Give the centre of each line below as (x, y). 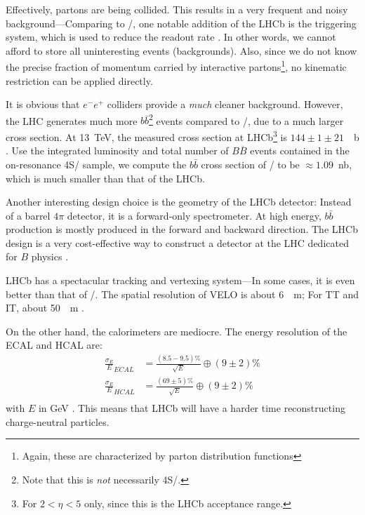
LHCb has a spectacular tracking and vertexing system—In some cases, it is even (180, 280)
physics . (50, 256)
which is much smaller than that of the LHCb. (105, 178)
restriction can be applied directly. (79, 80)
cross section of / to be (250, 164)
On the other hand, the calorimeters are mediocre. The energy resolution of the (177, 331)
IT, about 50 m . (45, 308)
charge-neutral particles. (58, 421)
